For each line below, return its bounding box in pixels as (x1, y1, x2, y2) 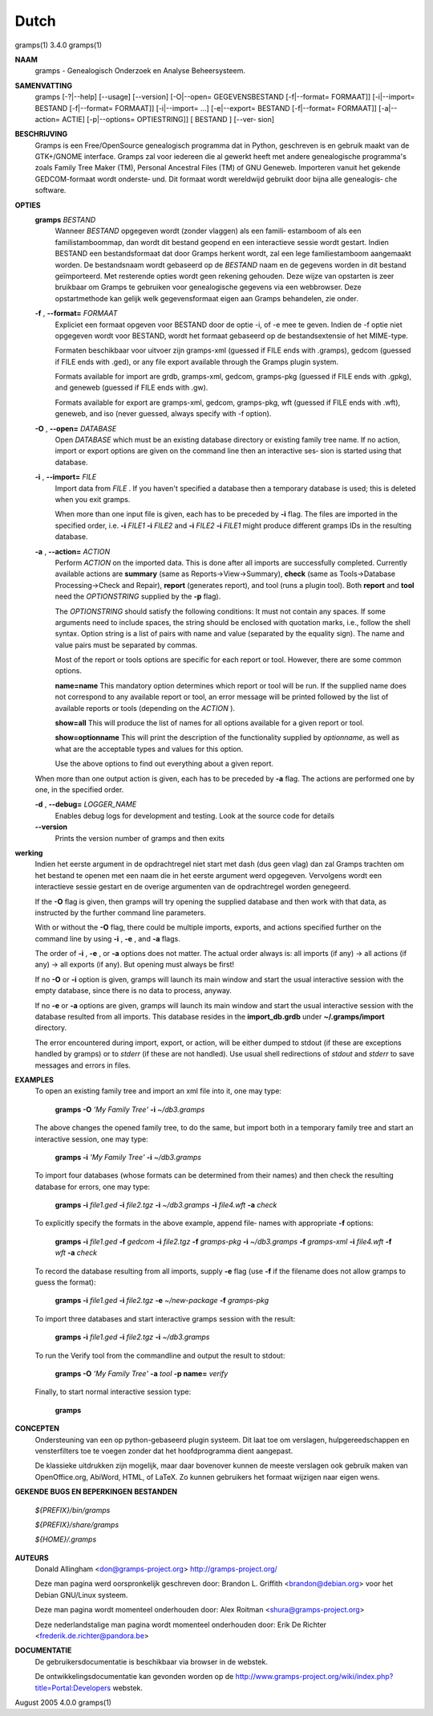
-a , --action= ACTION (34, 546, 111, 556)
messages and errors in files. (34, 1060, 132, 1070)
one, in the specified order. (34, 784, 124, 795)
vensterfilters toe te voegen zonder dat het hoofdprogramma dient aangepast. (34, 1446, 293, 1456)
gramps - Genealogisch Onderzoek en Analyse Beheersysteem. (34, 66, 246, 76)
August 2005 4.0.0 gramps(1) (14, 1698, 112, 1707)
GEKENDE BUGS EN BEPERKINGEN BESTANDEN (14, 1487, 178, 1497)
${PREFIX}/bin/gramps (34, 1505, 111, 1514)
